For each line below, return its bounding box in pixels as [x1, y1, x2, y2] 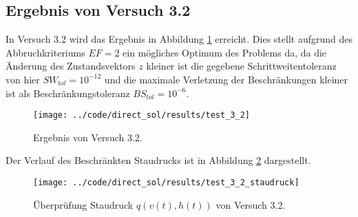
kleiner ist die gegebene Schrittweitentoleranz [146, 59, 337, 73]
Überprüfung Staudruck [33, 197, 134, 211]
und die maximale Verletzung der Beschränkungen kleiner [104, 72, 348, 86]
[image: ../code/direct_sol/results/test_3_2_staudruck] [33, 178, 299, 188]
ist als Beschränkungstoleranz [6, 85, 130, 100]
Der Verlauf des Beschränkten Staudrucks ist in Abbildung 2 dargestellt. [6, 153, 311, 167]
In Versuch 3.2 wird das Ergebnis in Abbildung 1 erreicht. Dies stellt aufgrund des [6, 32, 352, 46]
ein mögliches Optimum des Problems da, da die [123, 45, 327, 59]
